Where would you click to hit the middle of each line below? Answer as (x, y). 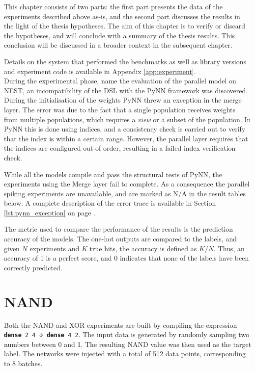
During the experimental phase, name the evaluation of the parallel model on (120, 81)
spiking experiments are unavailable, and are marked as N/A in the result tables (125, 193)
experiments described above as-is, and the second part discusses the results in (122, 16)
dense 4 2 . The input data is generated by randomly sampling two (148, 334)
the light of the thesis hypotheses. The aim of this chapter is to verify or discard (125, 26)
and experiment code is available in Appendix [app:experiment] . (100, 71)
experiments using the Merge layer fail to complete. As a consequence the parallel (127, 184)
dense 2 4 (20, 335)
